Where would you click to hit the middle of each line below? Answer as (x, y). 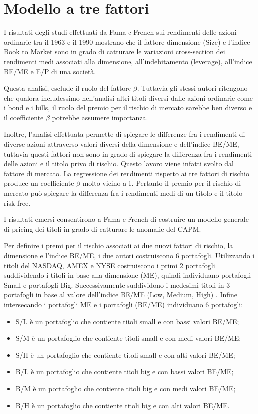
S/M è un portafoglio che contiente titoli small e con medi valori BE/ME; (128, 338)
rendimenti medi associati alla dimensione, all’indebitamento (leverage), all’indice (128, 61)
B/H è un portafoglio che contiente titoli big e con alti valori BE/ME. (123, 405)
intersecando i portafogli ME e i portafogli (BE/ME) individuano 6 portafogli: (124, 304)
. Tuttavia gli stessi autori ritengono (192, 88)
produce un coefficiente (39, 183)
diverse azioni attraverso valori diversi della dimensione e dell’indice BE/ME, (122, 144)
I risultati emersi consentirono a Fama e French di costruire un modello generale (126, 219)
